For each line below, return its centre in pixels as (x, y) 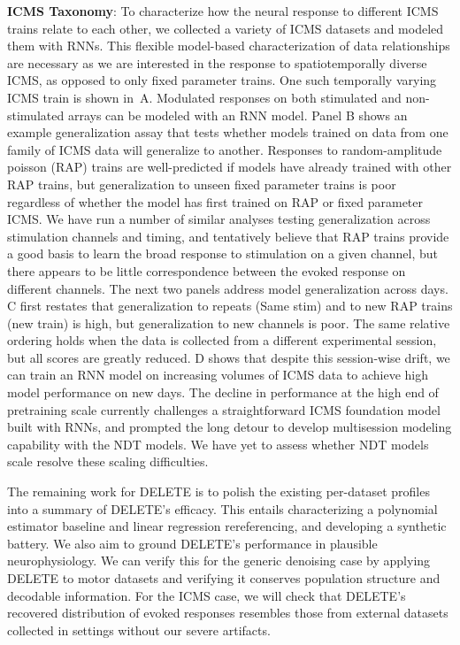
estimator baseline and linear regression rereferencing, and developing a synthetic (227, 526)
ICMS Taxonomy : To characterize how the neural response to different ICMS (223, 11)
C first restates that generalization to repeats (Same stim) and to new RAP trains (230, 306)
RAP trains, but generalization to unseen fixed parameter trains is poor (202, 184)
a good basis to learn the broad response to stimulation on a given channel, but (223, 253)
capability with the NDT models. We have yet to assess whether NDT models (218, 444)
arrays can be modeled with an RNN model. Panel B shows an (238, 115)
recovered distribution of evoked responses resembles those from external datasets (228, 613)
